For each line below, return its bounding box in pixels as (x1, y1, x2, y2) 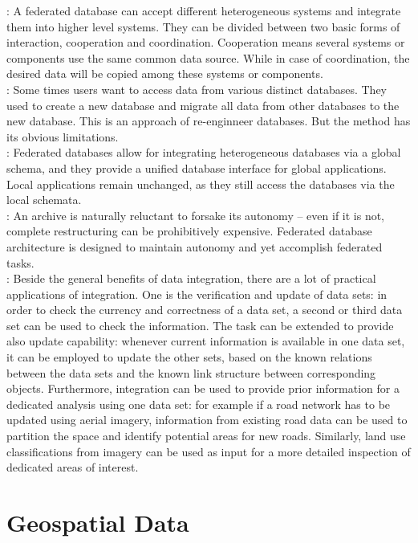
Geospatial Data (6, 506, 189, 538)
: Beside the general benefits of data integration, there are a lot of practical (6, 270, 376, 287)
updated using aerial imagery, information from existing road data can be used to (6, 411, 408, 428)
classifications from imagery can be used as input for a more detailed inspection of (6, 443, 411, 459)
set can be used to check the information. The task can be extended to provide (6, 316, 394, 333)
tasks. (6, 254, 34, 271)
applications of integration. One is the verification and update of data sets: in (6, 285, 388, 302)
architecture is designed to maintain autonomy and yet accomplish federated (6, 238, 383, 255)
